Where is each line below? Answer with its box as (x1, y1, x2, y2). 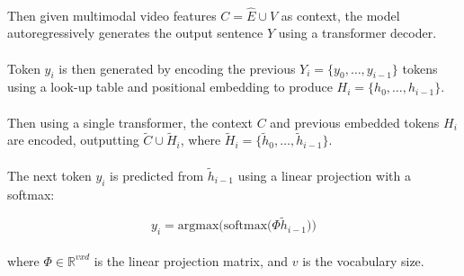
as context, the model (281, 5, 400, 24)
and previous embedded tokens (270, 112, 440, 131)
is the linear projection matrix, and (94, 251, 289, 270)
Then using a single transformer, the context (7, 112, 253, 131)
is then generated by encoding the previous (58, 58, 296, 77)
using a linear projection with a (237, 165, 411, 184)
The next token (7, 165, 92, 184)
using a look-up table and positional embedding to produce (7, 77, 333, 96)
